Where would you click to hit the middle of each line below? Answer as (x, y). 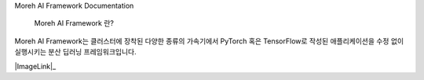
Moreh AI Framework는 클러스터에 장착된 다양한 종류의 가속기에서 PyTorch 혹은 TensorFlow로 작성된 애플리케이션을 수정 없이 (209, 41)
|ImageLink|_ (35, 66)
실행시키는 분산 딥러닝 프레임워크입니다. (75, 52)
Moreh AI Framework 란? (74, 23)
